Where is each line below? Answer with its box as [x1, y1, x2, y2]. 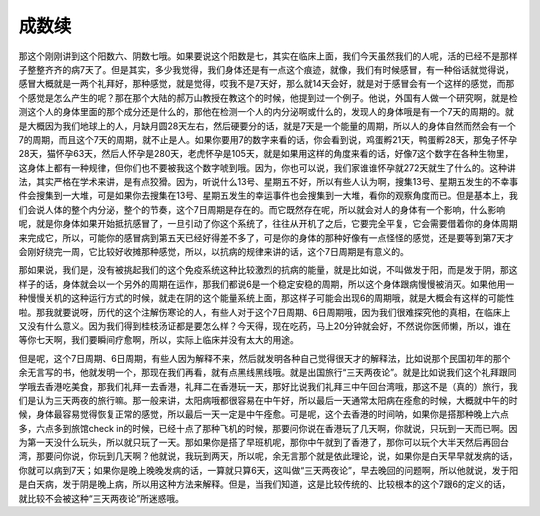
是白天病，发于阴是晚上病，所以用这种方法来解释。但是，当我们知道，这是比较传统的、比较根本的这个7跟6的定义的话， [18, 478, 511, 490]
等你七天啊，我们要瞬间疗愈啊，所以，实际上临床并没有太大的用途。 [18, 334, 299, 346]
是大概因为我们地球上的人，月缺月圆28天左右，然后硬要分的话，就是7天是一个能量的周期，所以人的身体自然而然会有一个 [18, 120, 517, 132]
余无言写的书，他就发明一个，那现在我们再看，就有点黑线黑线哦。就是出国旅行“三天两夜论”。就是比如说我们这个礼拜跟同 [18, 366, 517, 379]
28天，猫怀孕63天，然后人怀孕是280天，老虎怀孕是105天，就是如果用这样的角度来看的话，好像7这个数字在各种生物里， [18, 148, 514, 160]
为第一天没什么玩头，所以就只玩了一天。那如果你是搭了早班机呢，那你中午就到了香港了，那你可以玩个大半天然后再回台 [18, 436, 509, 449]
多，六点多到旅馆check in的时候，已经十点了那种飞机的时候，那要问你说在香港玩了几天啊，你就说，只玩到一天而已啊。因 [18, 422, 518, 434]
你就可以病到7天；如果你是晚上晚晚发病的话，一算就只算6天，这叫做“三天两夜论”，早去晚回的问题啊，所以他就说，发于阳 [18, 464, 519, 476]
